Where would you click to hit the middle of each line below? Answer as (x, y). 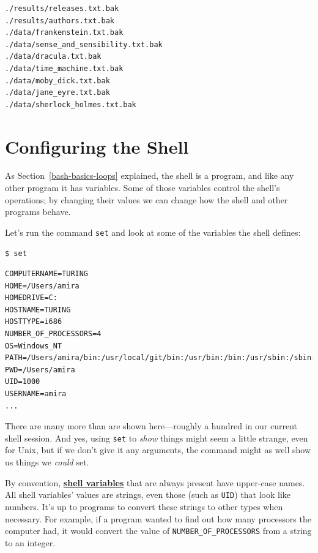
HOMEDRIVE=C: (31, 298)
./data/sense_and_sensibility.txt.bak (84, 44)
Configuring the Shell (97, 146)
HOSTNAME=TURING (38, 310)
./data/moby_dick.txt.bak (57, 81)
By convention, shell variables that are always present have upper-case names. (155, 482)
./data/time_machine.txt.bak (64, 68)
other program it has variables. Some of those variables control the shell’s (142, 188)
